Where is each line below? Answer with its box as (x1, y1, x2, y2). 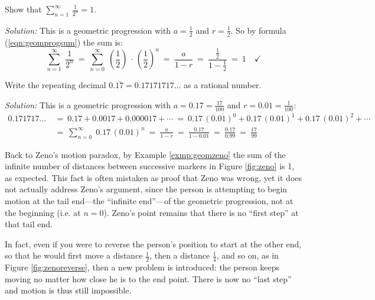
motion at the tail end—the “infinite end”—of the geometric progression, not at (5, 195, 294, 207)
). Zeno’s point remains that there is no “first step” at (103, 206, 299, 218)
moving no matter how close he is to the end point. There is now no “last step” (5, 272, 292, 285)
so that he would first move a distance (5, 249, 143, 262)
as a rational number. (184, 79, 262, 91)
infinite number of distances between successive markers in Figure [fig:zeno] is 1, (5, 160, 295, 172)
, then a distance (149, 249, 210, 262)
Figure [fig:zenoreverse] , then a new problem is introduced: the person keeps (5, 261, 280, 273)
